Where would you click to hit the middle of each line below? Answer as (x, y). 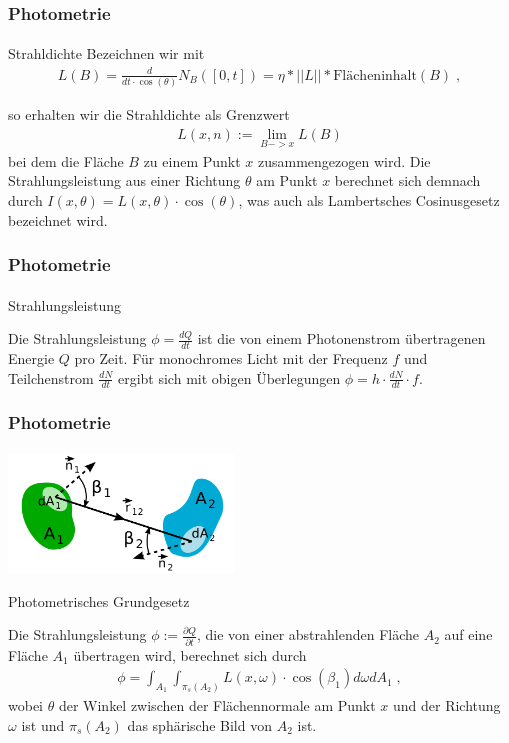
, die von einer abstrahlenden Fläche (308, 634)
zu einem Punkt (192, 160)
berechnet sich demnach (407, 180)
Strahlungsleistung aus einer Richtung (124, 180)
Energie (31, 357)
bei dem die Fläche (66, 160)
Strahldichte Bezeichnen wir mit (106, 53)
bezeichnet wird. (58, 219)
